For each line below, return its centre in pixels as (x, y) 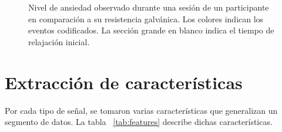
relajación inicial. (59, 41)
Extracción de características (124, 82)
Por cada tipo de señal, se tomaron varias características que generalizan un (141, 110)
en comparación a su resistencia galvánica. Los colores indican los (146, 18)
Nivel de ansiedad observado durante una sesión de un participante (149, 7)
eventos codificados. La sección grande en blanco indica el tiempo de (151, 30)
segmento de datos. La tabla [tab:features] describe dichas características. (139, 122)
